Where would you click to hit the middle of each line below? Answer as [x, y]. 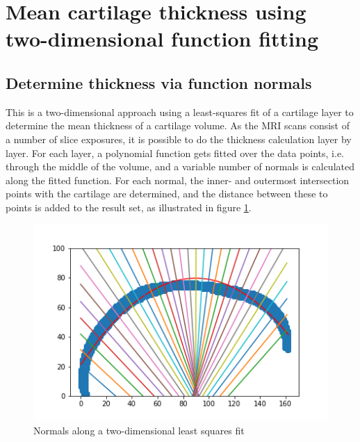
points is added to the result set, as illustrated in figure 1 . [129, 207]
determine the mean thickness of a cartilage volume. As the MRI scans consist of [178, 125]
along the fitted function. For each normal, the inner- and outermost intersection [178, 180]
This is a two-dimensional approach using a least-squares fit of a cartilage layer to [180, 112]
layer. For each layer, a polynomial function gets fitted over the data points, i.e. [175, 153]
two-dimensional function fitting [162, 39]
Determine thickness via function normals [159, 82]
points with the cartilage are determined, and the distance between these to [167, 194]
